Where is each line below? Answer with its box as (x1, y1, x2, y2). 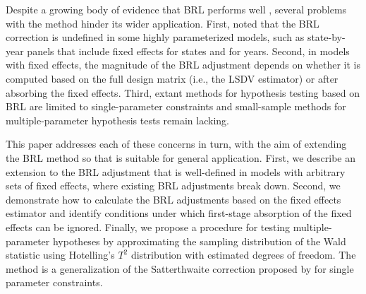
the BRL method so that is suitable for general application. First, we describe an (6, 150, 355, 165)
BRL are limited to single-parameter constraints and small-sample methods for (6, 99, 346, 114)
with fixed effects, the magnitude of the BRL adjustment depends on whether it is (6, 57, 360, 72)
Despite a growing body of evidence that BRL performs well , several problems (6, 2, 347, 16)
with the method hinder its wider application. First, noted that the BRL (6, 16, 319, 30)
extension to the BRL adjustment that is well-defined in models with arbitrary (6, 164, 346, 179)
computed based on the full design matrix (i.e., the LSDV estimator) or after (6, 71, 338, 86)
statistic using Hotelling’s (6, 247, 115, 262)
